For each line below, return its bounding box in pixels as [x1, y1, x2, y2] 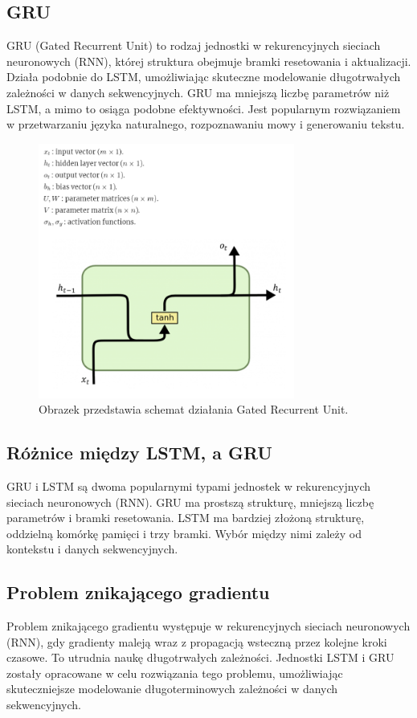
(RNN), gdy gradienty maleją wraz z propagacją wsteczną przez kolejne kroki [6, 633, 387, 650]
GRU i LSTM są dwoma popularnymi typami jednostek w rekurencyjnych [6, 477, 371, 494]
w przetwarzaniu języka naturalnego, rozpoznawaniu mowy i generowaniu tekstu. [6, 116, 405, 133]
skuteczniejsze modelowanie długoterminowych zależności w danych [6, 680, 338, 697]
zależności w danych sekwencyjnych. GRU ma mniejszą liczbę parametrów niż [6, 84, 390, 100]
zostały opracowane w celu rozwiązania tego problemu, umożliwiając [6, 664, 343, 681]
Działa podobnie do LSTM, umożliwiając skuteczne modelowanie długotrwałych [6, 68, 401, 85]
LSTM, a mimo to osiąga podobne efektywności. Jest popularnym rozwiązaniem [6, 100, 401, 116]
